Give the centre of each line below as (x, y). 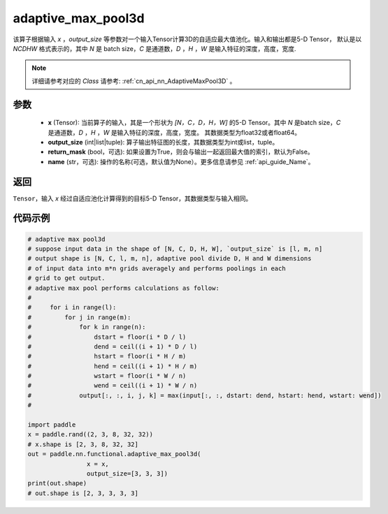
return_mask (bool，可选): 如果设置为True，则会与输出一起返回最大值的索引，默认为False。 (181, 152)
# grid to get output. (66, 278)
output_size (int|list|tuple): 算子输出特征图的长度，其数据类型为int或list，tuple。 (163, 142)
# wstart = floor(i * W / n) (107, 376)
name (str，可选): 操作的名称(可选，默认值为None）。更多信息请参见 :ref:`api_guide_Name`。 (181, 161)
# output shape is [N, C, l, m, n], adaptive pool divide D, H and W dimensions (170, 259)
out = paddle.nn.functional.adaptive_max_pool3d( (114, 454)
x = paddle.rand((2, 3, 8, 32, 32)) (91, 434)
